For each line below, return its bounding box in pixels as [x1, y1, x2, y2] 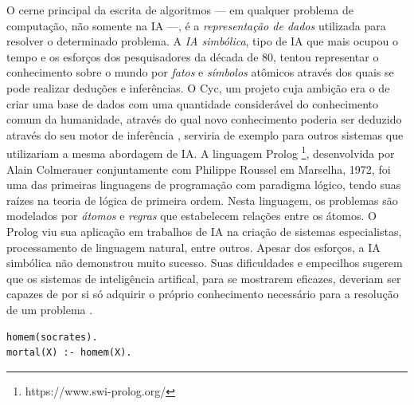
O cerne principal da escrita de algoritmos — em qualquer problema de [6, 2, 353, 18]
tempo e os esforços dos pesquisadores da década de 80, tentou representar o [6, 48, 379, 65]
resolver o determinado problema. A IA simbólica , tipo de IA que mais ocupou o [6, 33, 398, 49]
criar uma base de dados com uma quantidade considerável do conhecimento [6, 95, 378, 112]
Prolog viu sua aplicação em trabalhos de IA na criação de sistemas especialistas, [6, 222, 402, 239]
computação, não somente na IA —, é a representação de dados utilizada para [6, 17, 386, 33]
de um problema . [6, 301, 93, 317]
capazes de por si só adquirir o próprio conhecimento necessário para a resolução [6, 285, 399, 302]
